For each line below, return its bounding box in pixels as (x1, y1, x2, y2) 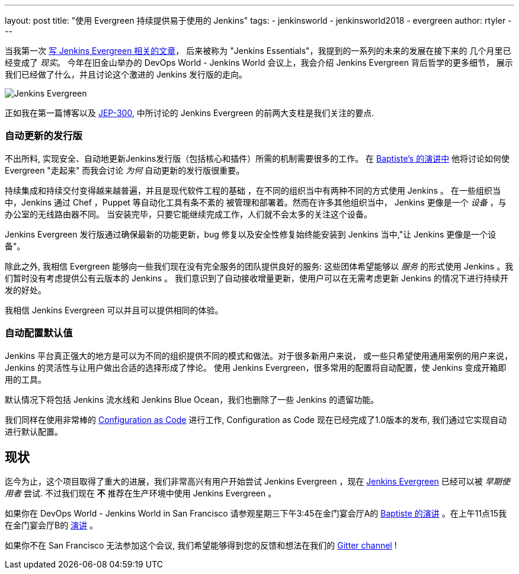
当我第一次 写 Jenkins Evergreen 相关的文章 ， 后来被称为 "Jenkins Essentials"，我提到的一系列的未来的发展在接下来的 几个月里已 (5, 46, 511, 56)
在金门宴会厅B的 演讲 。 (5, 520, 98, 531)
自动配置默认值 (5, 327, 73, 339)
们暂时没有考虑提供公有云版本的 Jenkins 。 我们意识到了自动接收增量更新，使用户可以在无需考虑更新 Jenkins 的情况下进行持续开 (5, 272, 509, 283)
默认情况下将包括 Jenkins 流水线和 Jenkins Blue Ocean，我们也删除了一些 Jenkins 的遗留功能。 (5, 394, 379, 405)
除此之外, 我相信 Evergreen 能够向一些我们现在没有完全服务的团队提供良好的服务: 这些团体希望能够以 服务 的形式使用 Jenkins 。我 (5, 261, 514, 271)
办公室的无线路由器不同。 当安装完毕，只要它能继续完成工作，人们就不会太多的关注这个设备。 (5, 209, 372, 219)
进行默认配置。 (5, 426, 63, 437)
